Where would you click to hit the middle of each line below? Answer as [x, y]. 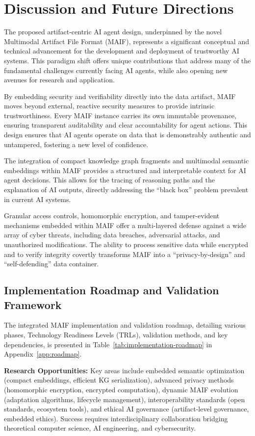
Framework [33, 304]
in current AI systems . [38, 199]
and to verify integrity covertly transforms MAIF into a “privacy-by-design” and [125, 254]
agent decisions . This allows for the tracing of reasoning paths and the [109, 180]
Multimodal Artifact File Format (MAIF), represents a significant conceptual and [127, 41]
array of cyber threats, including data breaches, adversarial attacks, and [112, 235]
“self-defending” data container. [51, 264]
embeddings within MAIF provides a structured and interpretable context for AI [125, 170]
